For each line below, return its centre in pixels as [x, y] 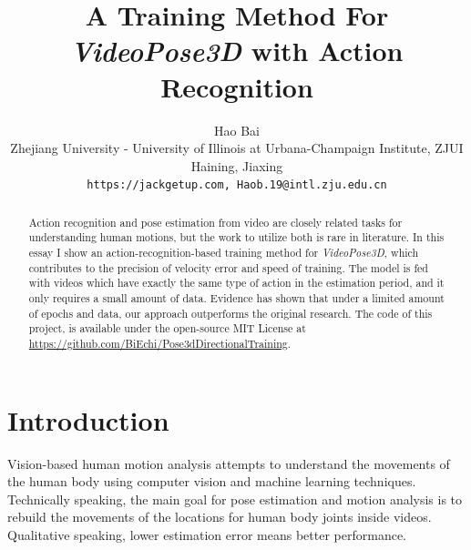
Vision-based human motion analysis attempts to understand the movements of [229, 463]
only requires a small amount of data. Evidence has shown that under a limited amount [236, 298]
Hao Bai [237, 130]
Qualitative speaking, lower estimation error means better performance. [207, 534]
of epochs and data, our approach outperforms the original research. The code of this [230, 313]
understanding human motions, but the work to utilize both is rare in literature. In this [236, 237]
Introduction [88, 419]
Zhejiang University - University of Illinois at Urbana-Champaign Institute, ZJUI [237, 148]
